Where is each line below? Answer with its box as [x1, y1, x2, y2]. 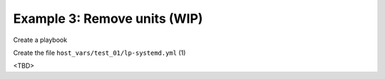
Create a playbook [13, 36, 68, 44]
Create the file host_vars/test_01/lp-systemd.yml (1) [13, 48, 186, 57]
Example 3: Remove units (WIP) [13, 11, 203, 26]
